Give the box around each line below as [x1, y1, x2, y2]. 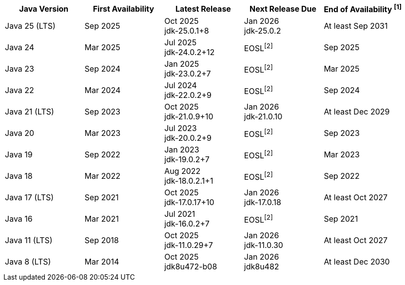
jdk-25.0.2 [244, 26, 281, 36]
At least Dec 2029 [324, 107, 390, 117]
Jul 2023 [164, 123, 197, 133]
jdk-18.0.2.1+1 [164, 176, 213, 186]
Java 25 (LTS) [5, 21, 56, 31]
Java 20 [5, 128, 35, 138]
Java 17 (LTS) [5, 192, 54, 203]
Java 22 [5, 85, 34, 95]
